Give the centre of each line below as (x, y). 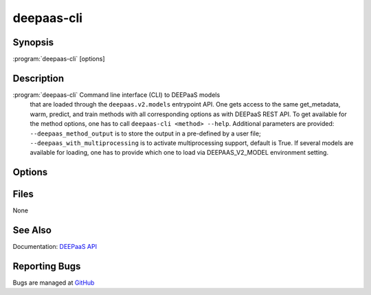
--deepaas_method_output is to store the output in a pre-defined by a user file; (145, 133)
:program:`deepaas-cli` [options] (59, 59)
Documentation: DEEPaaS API (55, 247)
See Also (32, 230)
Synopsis (33, 42)
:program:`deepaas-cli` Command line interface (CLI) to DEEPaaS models (116, 95)
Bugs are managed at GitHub (54, 283)
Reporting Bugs (47, 266)
